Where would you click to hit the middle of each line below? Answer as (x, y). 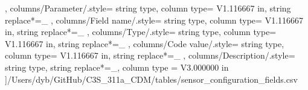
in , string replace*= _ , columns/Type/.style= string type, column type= (141, 32)
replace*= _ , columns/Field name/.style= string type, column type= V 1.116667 (154, 20)
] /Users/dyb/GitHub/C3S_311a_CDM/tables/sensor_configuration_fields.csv (151, 79)
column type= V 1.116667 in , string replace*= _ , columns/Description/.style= (150, 55)
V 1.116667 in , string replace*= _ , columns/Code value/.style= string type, (145, 43)
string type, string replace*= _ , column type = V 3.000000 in (117, 67)
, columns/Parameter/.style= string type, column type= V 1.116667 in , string (148, 8)
